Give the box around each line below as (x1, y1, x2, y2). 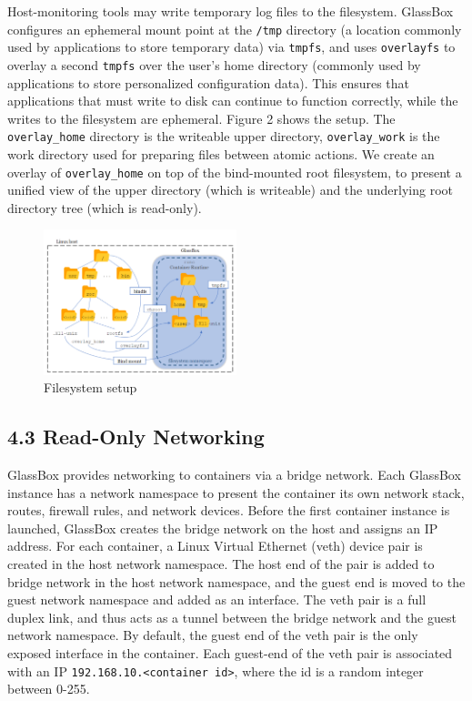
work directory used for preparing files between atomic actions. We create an (7, 145, 435, 163)
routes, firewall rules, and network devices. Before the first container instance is (7, 501, 450, 520)
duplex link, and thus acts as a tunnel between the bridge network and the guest (7, 607, 457, 626)
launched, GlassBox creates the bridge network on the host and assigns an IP (7, 518, 438, 537)
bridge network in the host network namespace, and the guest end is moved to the (7, 572, 466, 591)
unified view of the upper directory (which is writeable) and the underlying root (7, 180, 453, 199)
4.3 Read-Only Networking (7, 422, 265, 451)
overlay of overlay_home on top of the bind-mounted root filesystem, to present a (7, 162, 462, 181)
